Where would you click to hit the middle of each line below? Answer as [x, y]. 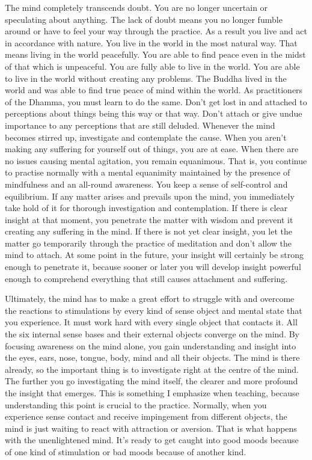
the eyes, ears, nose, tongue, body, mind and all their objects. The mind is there [152, 357]
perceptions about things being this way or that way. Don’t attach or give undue [154, 113]
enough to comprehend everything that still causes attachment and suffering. [146, 278]
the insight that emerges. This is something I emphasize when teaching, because [152, 393]
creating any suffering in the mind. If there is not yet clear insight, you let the [148, 231]
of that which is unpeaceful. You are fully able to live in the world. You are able [152, 66]
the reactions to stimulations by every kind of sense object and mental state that [154, 310]
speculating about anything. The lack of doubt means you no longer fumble [144, 19]
